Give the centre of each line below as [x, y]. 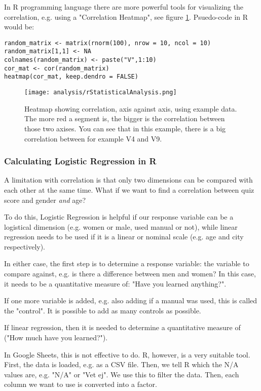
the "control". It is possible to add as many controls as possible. [103, 310]
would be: [19, 27]
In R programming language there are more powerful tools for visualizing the [124, 7]
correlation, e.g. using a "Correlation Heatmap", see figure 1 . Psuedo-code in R [126, 16]
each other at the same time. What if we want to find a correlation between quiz [129, 189]
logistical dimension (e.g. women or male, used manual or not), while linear [121, 226]
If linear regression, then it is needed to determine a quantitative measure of [122, 327]
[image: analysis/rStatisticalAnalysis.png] [101, 93]
